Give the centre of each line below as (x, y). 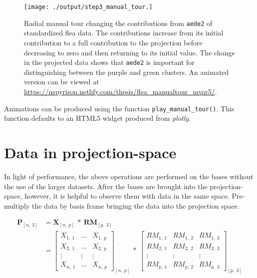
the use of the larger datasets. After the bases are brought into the (106, 186)
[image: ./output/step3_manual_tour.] (88, 7)
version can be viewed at (62, 82)
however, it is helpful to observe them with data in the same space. (127, 196)
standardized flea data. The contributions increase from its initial (124, 33)
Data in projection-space (90, 152)
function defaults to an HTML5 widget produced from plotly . (98, 118)
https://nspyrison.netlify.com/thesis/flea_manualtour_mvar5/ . (121, 91)
